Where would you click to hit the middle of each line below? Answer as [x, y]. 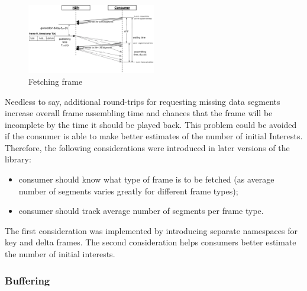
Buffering [28, 280]
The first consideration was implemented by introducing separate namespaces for [151, 230]
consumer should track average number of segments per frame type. [141, 211]
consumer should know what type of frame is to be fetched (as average [146, 179]
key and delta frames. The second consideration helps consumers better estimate [151, 242]
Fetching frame [56, 81]
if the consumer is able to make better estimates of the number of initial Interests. [154, 136]
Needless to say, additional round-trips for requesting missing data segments [143, 101]
